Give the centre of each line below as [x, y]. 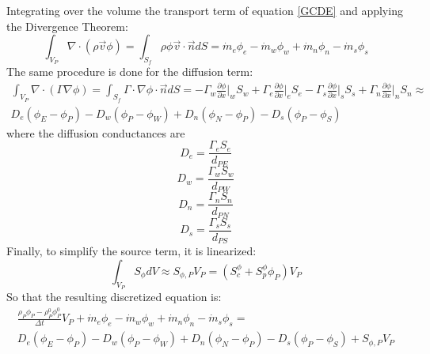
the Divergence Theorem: [67, 26]
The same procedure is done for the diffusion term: [130, 72]
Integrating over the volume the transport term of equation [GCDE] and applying [205, 10]
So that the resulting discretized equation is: [114, 297]
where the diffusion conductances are [96, 132]
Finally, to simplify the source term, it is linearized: [131, 251]
